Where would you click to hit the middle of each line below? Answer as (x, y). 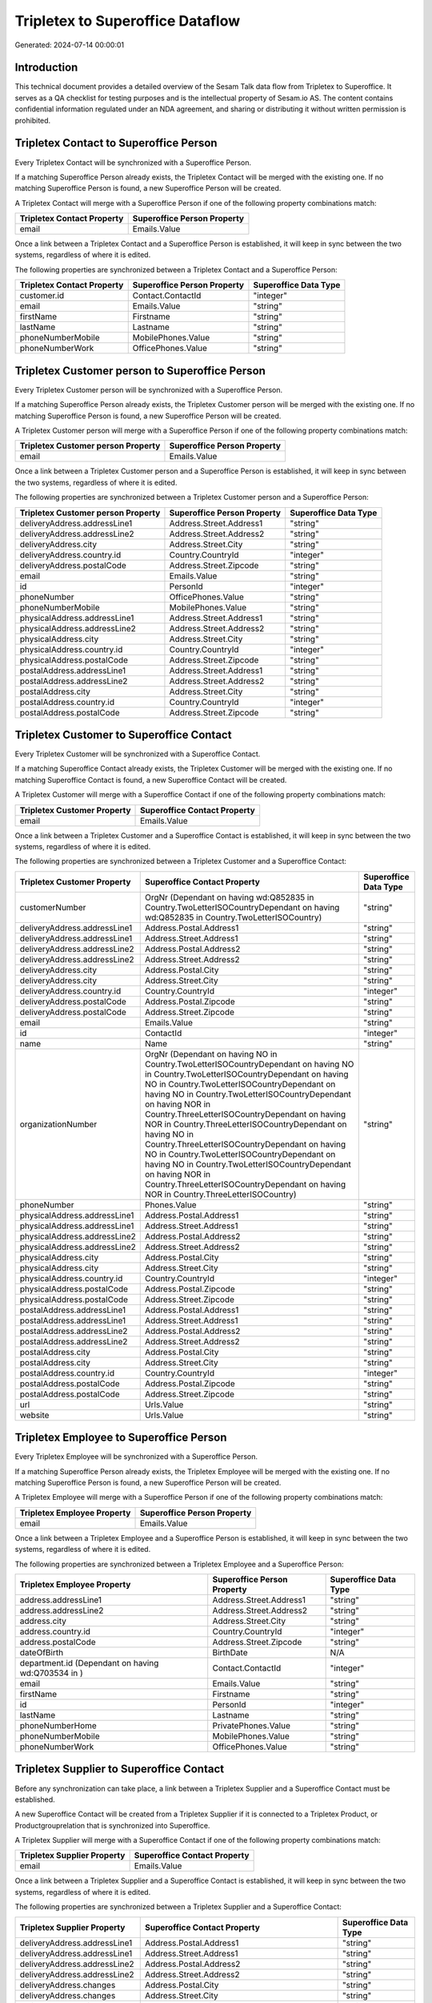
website (34, 1415)
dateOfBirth (42, 1653)
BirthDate (230, 1653)
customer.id (42, 296)
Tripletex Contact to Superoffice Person (116, 143)
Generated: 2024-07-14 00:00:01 (70, 45)
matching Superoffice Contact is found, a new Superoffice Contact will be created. (151, 780)
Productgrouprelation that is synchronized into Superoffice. (112, 1825)
